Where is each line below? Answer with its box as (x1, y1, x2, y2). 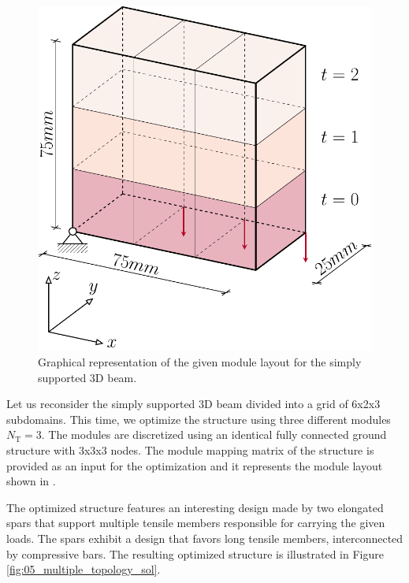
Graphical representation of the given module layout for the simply (38, 353, 362, 369)
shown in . (6, 473, 56, 489)
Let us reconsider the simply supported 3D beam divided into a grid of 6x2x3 (6, 395, 381, 412)
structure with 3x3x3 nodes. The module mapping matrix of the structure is (6, 441, 374, 458)
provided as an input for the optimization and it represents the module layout (6, 457, 383, 473)
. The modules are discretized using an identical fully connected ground (41, 426, 387, 443)
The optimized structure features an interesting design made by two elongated (6, 499, 384, 515)
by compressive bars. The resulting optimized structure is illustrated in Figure (6, 545, 384, 562)
